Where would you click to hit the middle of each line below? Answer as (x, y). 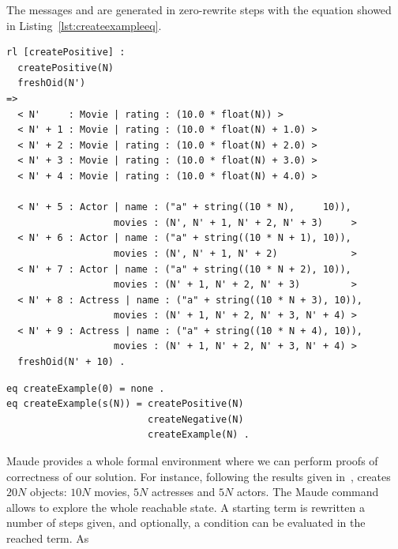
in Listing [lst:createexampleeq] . (84, 25)
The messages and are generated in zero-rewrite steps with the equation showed (199, 9)
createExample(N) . (198, 435)
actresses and (184, 492)
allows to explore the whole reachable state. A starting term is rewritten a (186, 507)
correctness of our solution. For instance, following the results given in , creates (199, 476)
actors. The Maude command (308, 492)
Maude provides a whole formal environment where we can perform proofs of (192, 461)
